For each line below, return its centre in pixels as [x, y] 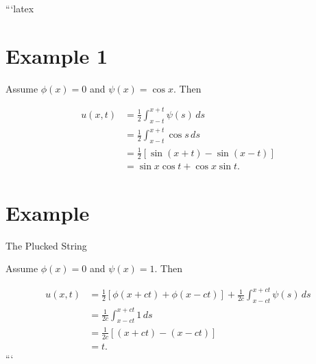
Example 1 [57, 55]
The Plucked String [46, 245]
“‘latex [20, 8]
